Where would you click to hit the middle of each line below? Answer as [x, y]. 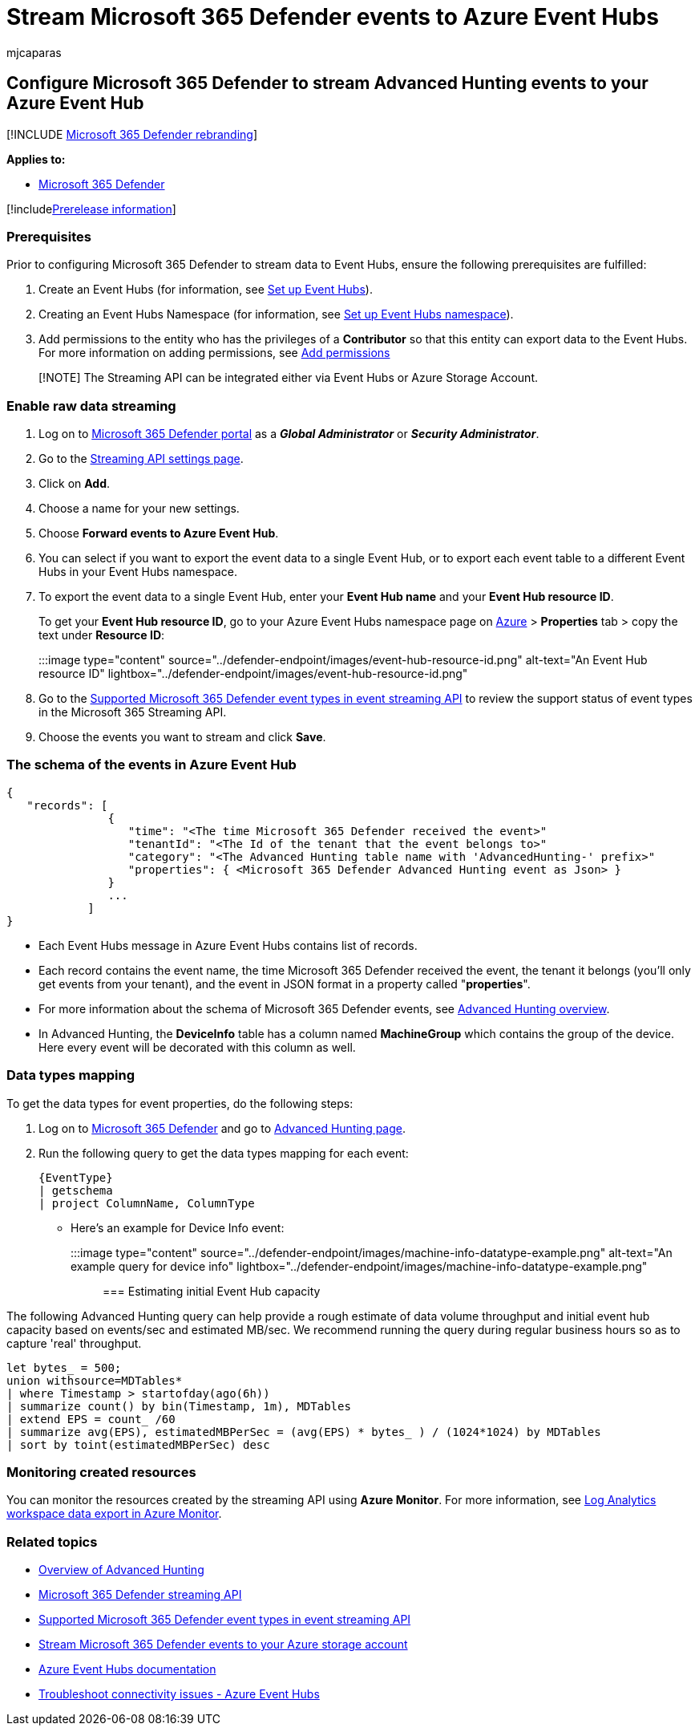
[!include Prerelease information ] [91, 209]
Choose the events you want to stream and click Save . [182, 737]
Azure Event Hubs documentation [127, 1669]
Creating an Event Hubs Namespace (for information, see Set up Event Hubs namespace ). [276, 314]
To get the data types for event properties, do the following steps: [180, 1103]
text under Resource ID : [102, 635]
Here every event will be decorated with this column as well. [197, 1047]
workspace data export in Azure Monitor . [114, 1514]
